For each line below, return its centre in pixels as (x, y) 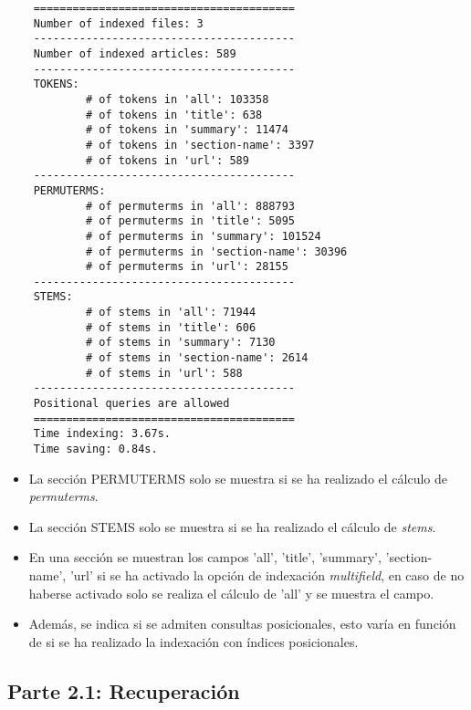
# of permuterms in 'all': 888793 (190, 206)
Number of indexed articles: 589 (135, 53)
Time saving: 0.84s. (95, 449)
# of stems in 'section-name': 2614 (197, 358)
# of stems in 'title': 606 (171, 327)
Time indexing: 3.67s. (102, 434)
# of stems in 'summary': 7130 (180, 343)
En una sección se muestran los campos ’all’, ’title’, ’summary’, (205, 557)
